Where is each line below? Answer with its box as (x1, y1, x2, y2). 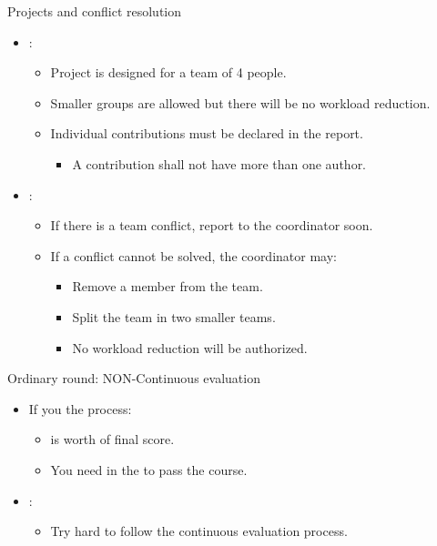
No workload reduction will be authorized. (72, 338, 308, 357)
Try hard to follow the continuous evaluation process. (50, 521, 348, 541)
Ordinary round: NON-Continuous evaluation (7, 369, 260, 388)
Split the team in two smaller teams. (72, 307, 276, 326)
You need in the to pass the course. (50, 460, 248, 479)
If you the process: (28, 399, 132, 418)
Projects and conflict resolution (7, 2, 182, 20)
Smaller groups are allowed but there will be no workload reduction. (50, 93, 431, 112)
